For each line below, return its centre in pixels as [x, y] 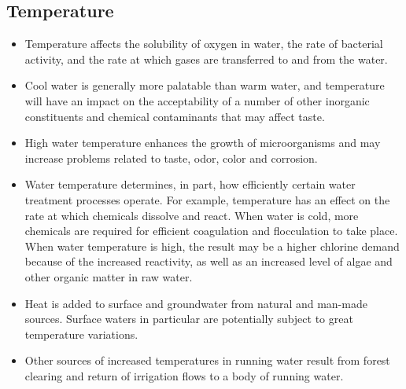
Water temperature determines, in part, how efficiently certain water [190, 184]
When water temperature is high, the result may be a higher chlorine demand [212, 246]
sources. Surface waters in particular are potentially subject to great [189, 319]
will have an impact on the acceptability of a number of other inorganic [197, 100]
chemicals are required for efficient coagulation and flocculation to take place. [211, 231]
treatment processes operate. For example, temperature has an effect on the [207, 199]
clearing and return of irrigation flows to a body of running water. [184, 375]
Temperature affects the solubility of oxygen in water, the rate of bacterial [204, 44]
